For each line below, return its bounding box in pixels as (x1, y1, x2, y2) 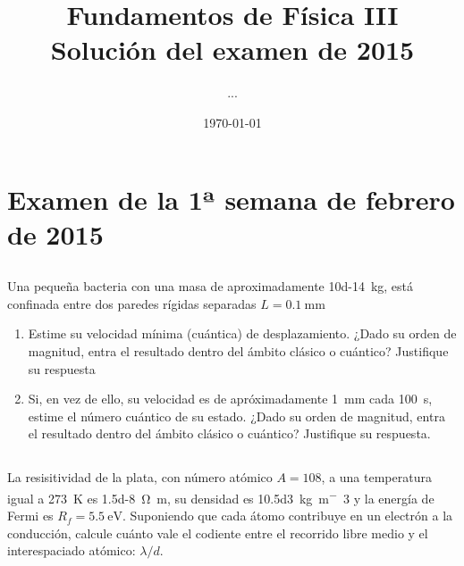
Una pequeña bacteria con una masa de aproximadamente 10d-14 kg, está (7, 277, 414, 295)
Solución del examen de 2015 (50, 31, 415, 68)
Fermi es (7, 506, 54, 525)
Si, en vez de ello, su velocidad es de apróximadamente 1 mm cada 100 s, (28, 389, 433, 408)
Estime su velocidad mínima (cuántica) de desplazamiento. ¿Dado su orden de (28, 324, 457, 343)
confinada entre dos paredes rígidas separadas (7, 294, 257, 312)
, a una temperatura (321, 468, 432, 487)
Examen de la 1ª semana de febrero (7, 180, 455, 217)
